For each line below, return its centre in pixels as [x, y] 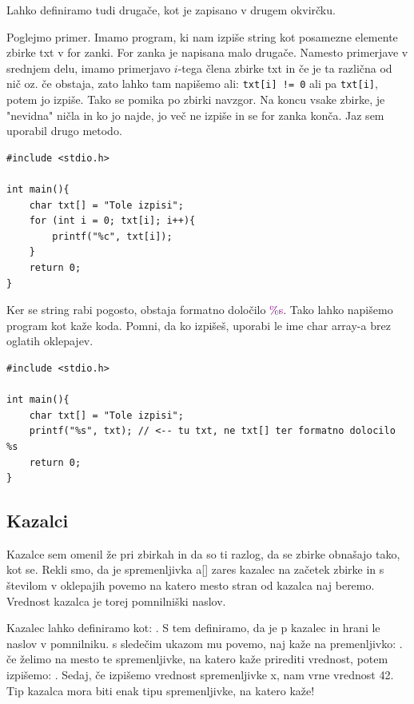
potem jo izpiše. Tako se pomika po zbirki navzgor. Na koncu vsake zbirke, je [196, 99]
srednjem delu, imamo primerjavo [89, 68]
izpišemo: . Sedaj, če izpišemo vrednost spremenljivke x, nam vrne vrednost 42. [200, 675]
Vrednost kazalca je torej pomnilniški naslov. [116, 601]
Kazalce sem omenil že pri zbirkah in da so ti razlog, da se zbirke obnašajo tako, [203, 553]
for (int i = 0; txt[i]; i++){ [112, 221]
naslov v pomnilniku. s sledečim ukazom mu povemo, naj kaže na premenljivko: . [205, 643]
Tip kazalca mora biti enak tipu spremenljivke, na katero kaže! [161, 690]
